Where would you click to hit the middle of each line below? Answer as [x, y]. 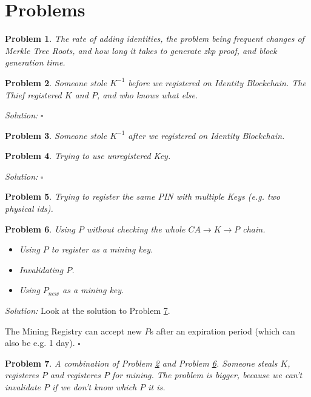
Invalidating [41, 269]
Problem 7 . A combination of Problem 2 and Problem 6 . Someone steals [141, 363]
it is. [157, 387]
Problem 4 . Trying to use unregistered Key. [88, 156]
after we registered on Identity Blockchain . [206, 135]
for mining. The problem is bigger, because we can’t [207, 375]
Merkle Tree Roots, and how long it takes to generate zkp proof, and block [141, 50]
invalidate [23, 387]
